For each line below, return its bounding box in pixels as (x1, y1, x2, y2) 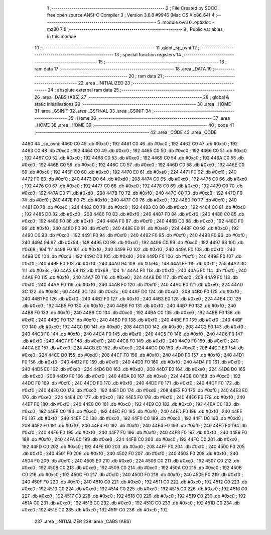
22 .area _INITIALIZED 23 (78, 80, 130, 86)
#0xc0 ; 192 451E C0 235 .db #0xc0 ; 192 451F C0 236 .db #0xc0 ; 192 (22, 507, 168, 513)
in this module (47, 33, 76, 39)
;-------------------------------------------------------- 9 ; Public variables (67, 26, 223, 32)
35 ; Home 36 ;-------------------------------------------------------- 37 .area (68, 115, 230, 121)
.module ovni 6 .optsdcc (161, 19, 211, 25)
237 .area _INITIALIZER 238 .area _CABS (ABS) (34, 518, 131, 524)
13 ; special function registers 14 (114, 52, 182, 58)
